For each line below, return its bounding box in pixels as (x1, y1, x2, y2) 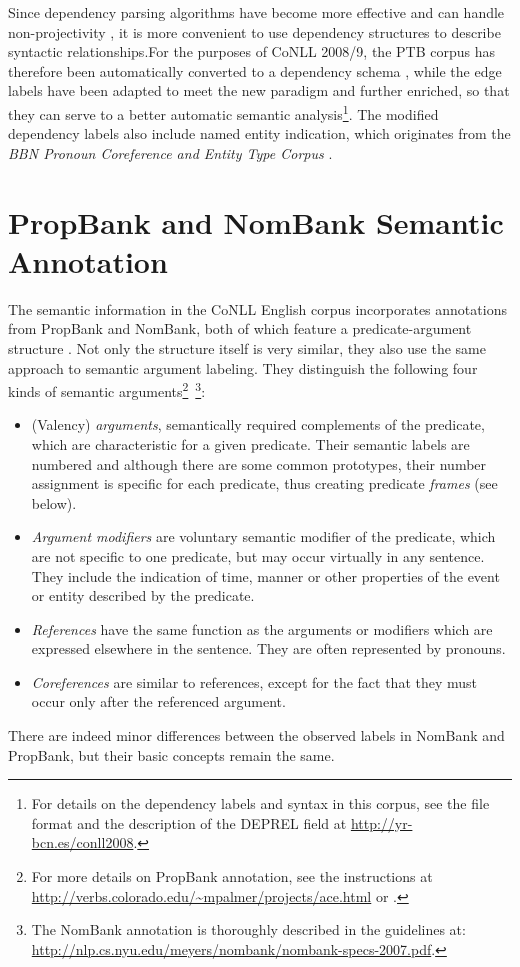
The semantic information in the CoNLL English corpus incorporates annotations (8, 298, 507, 319)
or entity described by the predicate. (31, 585, 255, 606)
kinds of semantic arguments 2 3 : (8, 378, 206, 401)
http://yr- (350, 812, 413, 833)
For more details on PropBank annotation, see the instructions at (31, 866, 433, 887)
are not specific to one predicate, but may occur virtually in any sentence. (31, 545, 485, 566)
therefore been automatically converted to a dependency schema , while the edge (8, 60, 502, 81)
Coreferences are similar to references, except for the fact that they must (31, 671, 478, 692)
